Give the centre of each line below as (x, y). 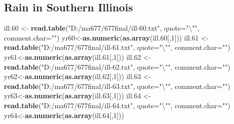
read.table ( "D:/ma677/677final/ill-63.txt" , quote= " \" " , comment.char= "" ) (117, 86)
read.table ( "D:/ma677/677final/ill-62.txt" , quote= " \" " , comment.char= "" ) (117, 66)
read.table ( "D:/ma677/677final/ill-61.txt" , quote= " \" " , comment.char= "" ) (117, 47)
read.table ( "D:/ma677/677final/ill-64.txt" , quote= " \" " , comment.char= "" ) (117, 105)
